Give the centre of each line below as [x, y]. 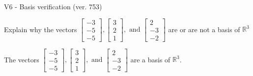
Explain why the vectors [41, 29]
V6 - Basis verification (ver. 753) [53, 6]
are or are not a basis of [204, 29]
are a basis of [150, 59]
